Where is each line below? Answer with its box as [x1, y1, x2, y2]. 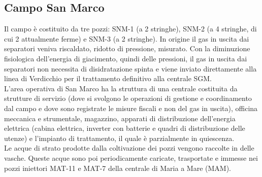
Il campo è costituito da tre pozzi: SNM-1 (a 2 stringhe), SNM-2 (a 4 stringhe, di [4, 23, 257, 34]
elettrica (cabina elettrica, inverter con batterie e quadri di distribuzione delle [4, 123, 245, 133]
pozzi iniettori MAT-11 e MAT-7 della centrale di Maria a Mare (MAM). [4, 162, 231, 173]
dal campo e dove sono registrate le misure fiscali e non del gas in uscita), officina [4, 102, 258, 113]
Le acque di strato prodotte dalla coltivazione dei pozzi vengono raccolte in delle [4, 143, 254, 153]
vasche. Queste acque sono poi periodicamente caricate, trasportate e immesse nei [4, 152, 258, 163]
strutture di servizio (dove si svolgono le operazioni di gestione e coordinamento [4, 93, 252, 103]
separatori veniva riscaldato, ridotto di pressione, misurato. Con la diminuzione [4, 43, 250, 54]
